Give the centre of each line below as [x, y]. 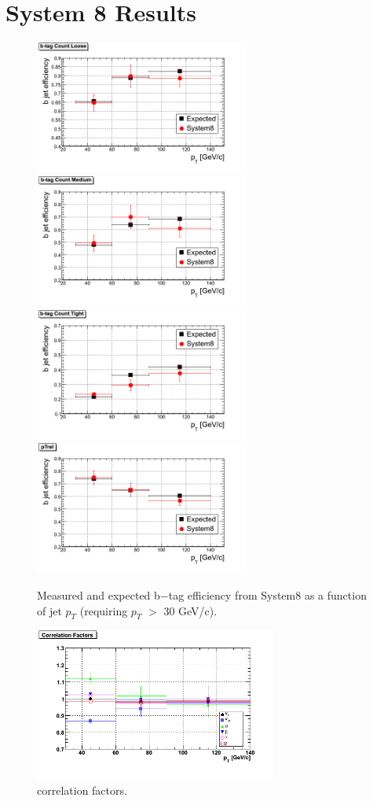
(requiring [104, 610]
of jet [49, 610]
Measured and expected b [99, 595]
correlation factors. [82, 790]
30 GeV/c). [190, 610]
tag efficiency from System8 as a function [267, 595]
